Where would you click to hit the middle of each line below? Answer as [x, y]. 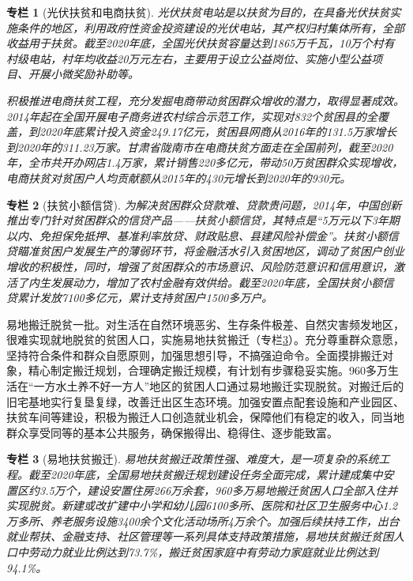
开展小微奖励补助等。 [83, 74]
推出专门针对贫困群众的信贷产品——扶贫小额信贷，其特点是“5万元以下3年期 [203, 220]
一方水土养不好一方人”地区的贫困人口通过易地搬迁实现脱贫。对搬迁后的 [219, 386]
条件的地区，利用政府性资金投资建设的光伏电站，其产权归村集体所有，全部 [210, 27]
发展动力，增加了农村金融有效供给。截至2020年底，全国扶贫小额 [216, 282]
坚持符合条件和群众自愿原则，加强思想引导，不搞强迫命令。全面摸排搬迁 [194, 355]
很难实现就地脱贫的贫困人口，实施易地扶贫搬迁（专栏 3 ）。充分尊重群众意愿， [205, 340]
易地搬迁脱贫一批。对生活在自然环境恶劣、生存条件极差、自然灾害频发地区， [205, 324]
